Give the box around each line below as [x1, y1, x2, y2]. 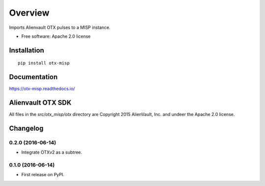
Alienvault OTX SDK [9, 98, 72, 107]
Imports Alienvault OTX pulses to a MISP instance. [9, 24, 110, 30]
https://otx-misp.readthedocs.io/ [9, 86, 76, 92]
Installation [9, 46, 44, 54]
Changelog [9, 124, 44, 132]
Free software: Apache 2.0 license [21, 33, 91, 39]
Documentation [9, 73, 58, 81]
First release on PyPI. [21, 172, 65, 178]
